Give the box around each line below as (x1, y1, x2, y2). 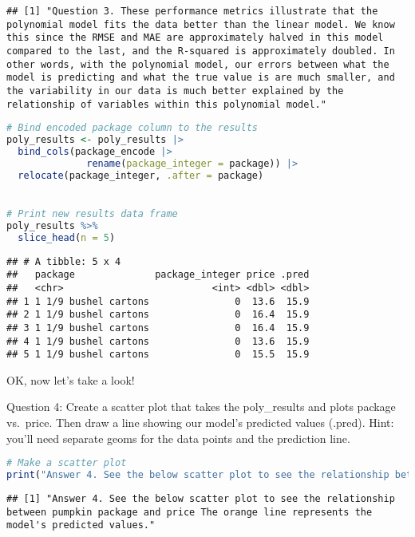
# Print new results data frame (6, 207, 178, 219)
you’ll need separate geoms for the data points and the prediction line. (6, 429, 350, 446)
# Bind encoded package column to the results (6, 122, 258, 134)
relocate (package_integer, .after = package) (18, 169, 264, 181)
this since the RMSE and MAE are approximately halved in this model (6, 32, 384, 44)
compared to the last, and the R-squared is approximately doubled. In (6, 45, 395, 57)
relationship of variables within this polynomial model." (6, 98, 326, 110)
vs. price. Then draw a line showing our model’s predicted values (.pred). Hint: (6, 414, 394, 430)
